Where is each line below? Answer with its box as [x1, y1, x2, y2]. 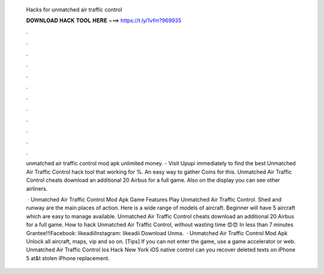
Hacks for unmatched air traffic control [26, 6, 122, 13]
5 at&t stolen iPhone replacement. [26, 254, 110, 261]
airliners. [26, 185, 48, 192]
